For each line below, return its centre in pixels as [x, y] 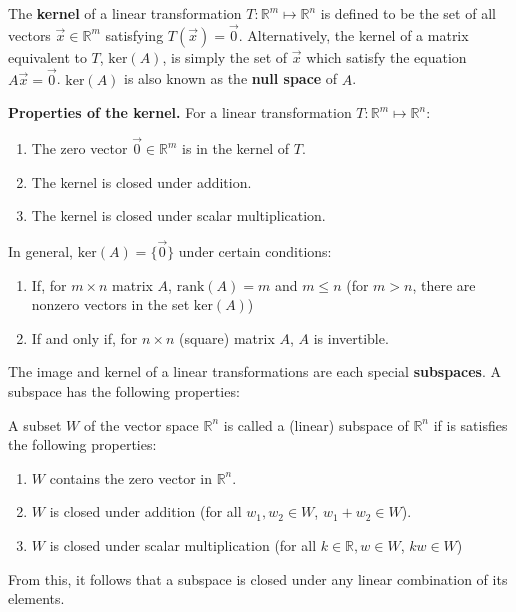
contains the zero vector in [130, 477]
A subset [35, 424]
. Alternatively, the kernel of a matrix [353, 34]
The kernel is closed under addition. [141, 181]
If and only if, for [84, 337]
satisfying [134, 34]
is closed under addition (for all [145, 511]
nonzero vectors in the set [110, 304]
